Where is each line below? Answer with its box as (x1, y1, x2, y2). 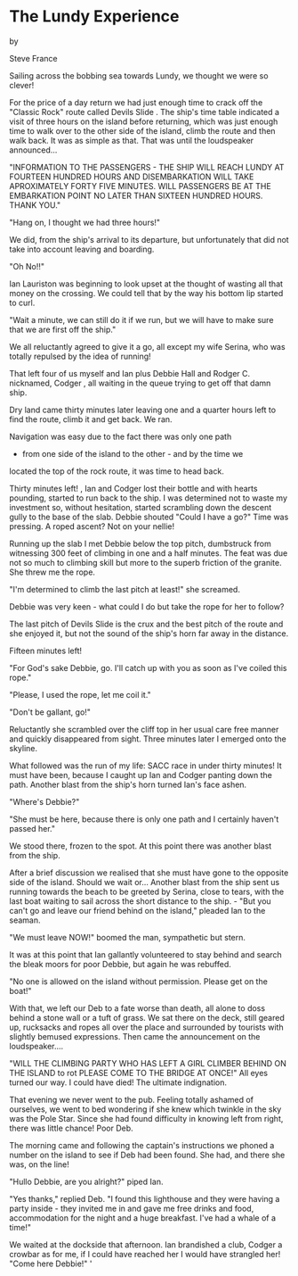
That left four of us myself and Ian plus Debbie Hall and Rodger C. (9, 368, 251, 378)
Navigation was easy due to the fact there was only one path (9, 431, 232, 442)
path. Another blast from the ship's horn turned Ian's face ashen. (9, 779, 247, 790)
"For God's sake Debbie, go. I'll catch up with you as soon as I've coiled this (9, 662, 287, 673)
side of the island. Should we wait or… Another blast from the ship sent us (9, 876, 280, 887)
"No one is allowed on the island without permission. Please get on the (9, 975, 269, 987)
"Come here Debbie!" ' (9, 1258, 93, 1269)
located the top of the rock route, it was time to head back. (9, 466, 224, 476)
